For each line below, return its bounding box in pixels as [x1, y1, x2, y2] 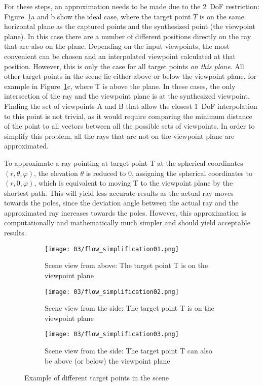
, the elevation [34, 167, 78, 178]
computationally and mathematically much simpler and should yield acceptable [4, 217, 250, 228]
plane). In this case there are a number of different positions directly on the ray [4, 31, 251, 41]
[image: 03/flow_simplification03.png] [45, 331, 179, 338]
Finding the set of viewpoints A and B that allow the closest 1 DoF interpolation [4, 100, 257, 111]
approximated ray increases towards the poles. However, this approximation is [4, 207, 246, 218]
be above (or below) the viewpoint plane [45, 355, 170, 366]
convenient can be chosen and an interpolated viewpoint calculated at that [4, 50, 236, 61]
